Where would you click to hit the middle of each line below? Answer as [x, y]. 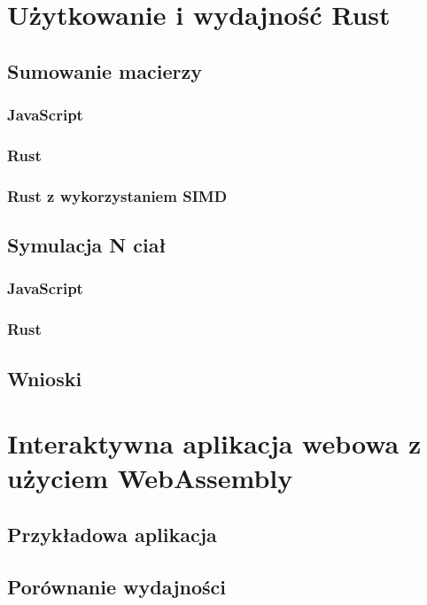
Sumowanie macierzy [105, 70]
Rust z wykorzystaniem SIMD [117, 195]
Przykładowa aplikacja [112, 534]
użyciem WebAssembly [150, 478]
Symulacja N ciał [87, 245]
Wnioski [45, 378]
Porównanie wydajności [116, 586]
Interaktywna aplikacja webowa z [214, 443]
